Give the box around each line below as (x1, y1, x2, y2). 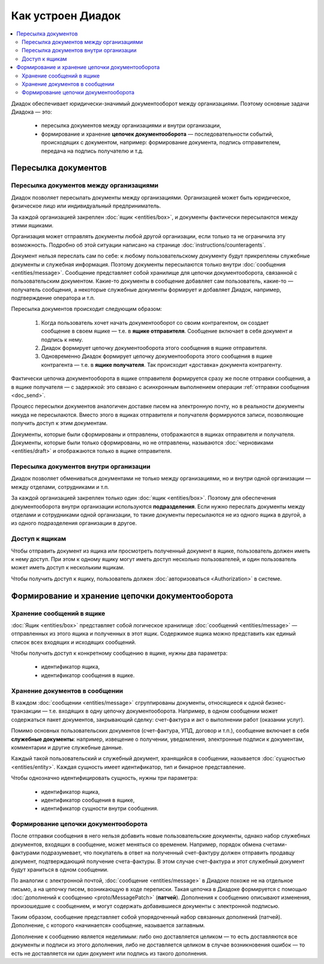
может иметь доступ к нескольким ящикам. (11, 564, 125, 571)
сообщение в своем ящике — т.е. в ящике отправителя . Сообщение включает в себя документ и (41, 328, 293, 335)
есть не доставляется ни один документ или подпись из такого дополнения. (11, 950, 208, 957)
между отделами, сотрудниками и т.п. (11, 483, 109, 490)
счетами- (263, 841, 287, 848)
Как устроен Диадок (11, 9, 121, 22)
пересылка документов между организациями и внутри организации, (41, 122, 221, 129)
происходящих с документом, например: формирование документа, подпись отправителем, (41, 139, 281, 146)
